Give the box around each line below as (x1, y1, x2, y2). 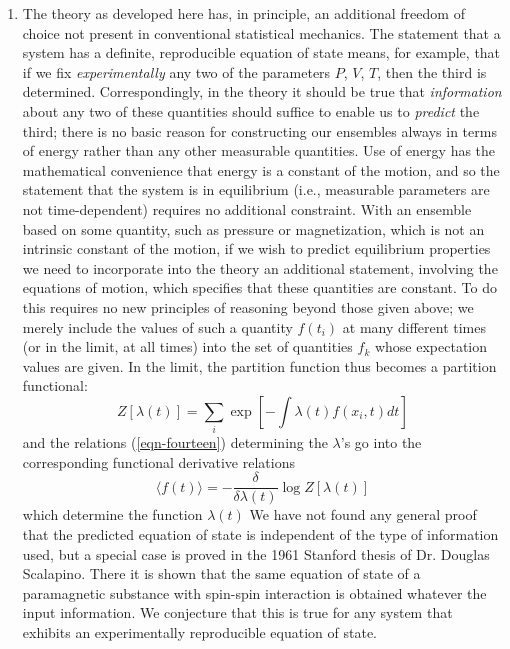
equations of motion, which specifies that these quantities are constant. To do (22, 277, 497, 298)
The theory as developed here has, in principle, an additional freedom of (22, 3, 465, 23)
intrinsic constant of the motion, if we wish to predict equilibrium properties (22, 238, 491, 259)
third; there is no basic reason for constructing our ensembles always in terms (22, 120, 497, 141)
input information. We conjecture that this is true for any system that (22, 602, 453, 623)
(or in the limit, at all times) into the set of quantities (22, 336, 353, 357)
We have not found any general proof (249, 504, 477, 525)
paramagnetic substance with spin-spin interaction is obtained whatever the (22, 582, 487, 603)
